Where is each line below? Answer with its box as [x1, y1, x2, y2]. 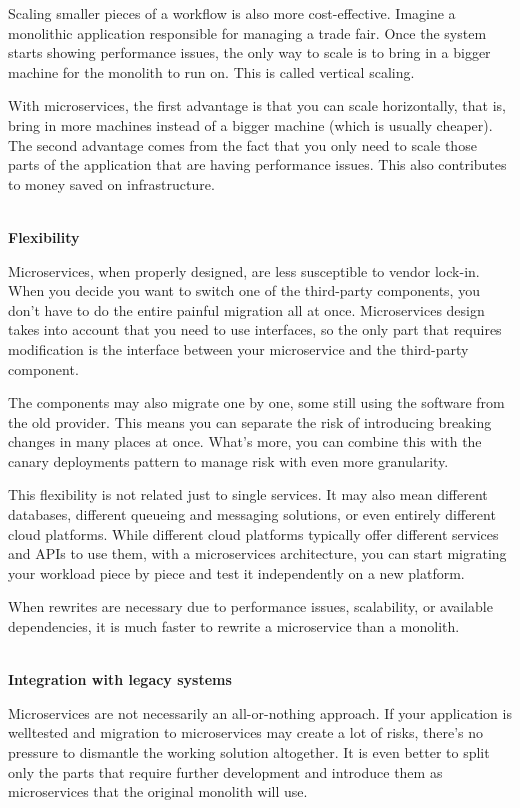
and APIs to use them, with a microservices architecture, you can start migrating [8, 543, 507, 564]
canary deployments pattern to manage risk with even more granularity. [8, 450, 449, 471]
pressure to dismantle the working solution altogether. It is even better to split [8, 742, 490, 762]
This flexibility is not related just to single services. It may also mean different [8, 484, 488, 505]
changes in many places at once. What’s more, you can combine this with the [8, 431, 482, 452]
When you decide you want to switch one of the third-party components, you [8, 280, 480, 301]
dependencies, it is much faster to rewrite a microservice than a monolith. [8, 616, 460, 637]
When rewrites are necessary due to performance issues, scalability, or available [8, 596, 493, 617]
